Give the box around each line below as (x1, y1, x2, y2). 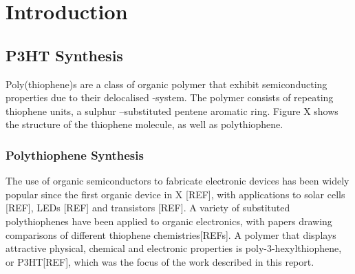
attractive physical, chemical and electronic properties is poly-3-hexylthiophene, (6, 241, 342, 255)
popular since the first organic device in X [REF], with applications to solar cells (6, 187, 345, 201)
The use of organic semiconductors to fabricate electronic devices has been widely (6, 173, 349, 188)
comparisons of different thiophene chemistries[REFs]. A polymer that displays (6, 227, 336, 242)
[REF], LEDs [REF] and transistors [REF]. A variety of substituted (6, 200, 290, 215)
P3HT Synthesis (6, 44, 123, 65)
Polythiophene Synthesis (6, 146, 144, 163)
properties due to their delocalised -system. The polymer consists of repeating (6, 90, 334, 105)
